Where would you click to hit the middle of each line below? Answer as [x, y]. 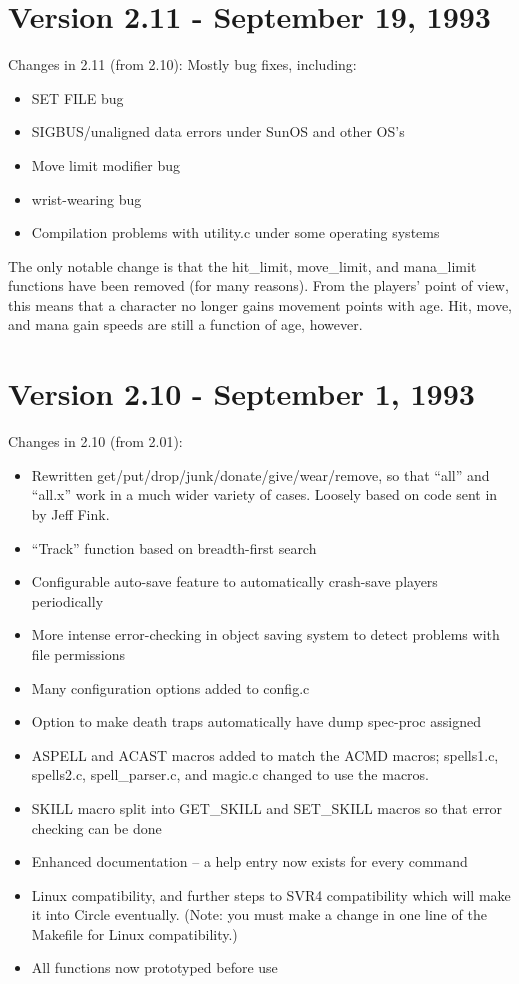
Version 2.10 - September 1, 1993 [241, 393]
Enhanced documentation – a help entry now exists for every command [249, 861]
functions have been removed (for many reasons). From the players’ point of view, [258, 285]
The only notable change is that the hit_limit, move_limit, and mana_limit [242, 265]
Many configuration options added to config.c [170, 687]
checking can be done [96, 827]
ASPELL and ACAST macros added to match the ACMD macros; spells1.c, [265, 754]
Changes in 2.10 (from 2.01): [95, 441]
